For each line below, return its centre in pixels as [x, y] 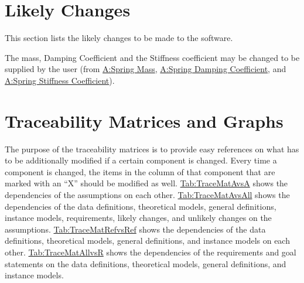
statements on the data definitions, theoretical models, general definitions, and [146, 263]
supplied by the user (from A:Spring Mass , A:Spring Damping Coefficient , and [146, 69]
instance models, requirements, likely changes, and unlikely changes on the [138, 218]
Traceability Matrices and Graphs [144, 120]
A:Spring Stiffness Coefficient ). [60, 80]
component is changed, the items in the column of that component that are [140, 171]
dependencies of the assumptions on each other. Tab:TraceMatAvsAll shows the [147, 195]
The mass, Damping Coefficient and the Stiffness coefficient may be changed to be [152, 57]
